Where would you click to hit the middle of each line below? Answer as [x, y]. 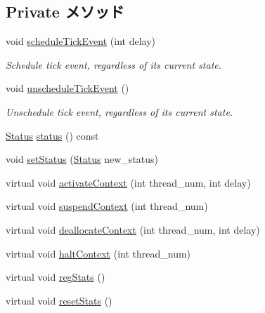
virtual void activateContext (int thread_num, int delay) [128, 182]
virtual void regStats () [56, 277]
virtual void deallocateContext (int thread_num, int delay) [133, 229]
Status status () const [52, 135]
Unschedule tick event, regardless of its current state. [119, 111]
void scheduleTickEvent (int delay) [81, 41]
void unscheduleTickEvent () [67, 88]
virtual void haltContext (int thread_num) [98, 253]
